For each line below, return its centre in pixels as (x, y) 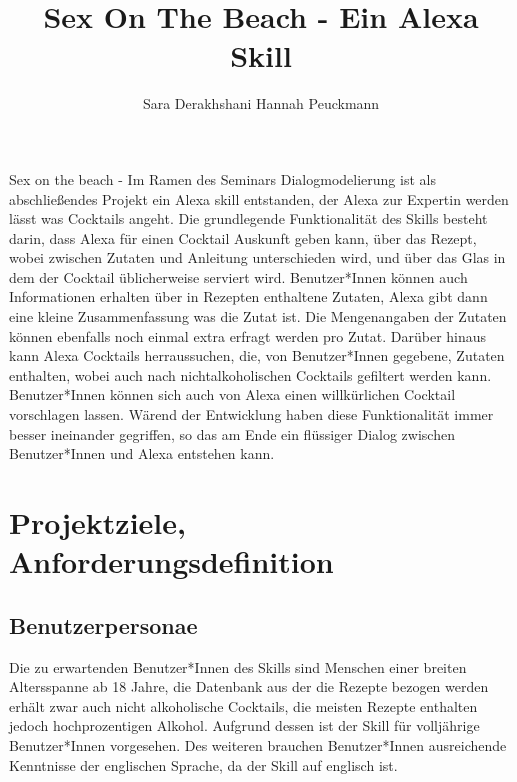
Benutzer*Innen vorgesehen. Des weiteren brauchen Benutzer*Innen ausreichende (258, 744)
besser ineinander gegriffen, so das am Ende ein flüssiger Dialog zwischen (232, 433)
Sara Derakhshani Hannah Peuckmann (261, 103)
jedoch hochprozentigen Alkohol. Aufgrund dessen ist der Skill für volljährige (244, 725)
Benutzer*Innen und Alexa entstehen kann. (142, 453)
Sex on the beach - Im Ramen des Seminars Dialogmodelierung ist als (222, 178)
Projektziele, (97, 522)
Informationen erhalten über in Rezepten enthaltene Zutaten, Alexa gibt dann (248, 296)
